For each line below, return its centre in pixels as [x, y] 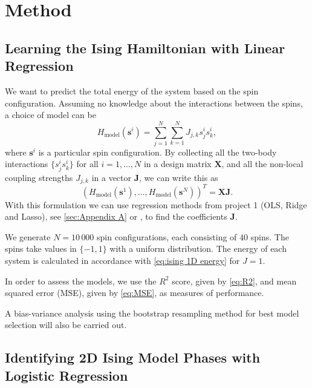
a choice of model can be [50, 115]
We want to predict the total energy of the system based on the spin [132, 90]
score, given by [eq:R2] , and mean [234, 281]
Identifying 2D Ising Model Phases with [133, 357]
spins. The [270, 236]
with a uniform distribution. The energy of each [198, 248]
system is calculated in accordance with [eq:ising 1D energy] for [122, 260]
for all [87, 164]
